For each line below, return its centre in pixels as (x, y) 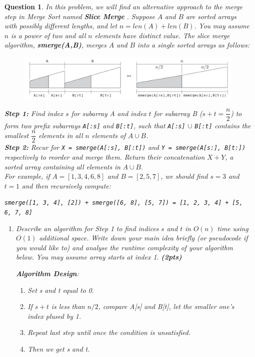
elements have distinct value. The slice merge (162, 35)
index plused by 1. (54, 316)
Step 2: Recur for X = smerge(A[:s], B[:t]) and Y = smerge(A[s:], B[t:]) (125, 147)
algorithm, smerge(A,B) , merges (56, 45)
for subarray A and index (109, 113)
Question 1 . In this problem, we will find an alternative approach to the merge (124, 6)
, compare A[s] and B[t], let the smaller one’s (166, 306)
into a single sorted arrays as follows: (193, 45)
